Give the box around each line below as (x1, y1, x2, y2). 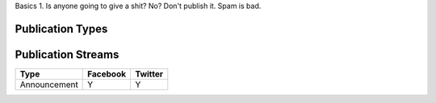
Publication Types (15, 22, 108, 35)
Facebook (87, 68, 127, 80)
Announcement (19, 79, 78, 90)
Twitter (134, 68, 164, 80)
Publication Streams (15, 47, 119, 61)
